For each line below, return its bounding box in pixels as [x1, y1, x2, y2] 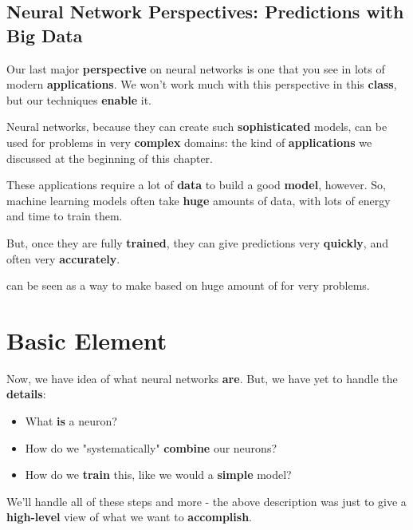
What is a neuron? [25, 413, 117, 429]
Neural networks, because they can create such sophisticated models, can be [6, 118, 387, 135]
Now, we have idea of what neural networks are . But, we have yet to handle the [6, 370, 398, 386]
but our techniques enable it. [6, 91, 151, 108]
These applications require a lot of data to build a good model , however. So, [6, 176, 386, 193]
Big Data [6, 22, 83, 47]
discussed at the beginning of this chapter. [6, 149, 213, 166]
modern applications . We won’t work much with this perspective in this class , [6, 76, 397, 93]
